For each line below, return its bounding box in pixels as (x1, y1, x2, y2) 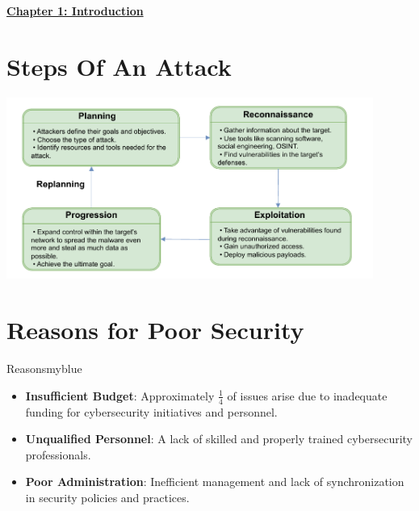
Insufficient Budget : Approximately (25, 387, 215, 404)
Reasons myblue (6, 360, 82, 377)
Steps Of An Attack (6, 49, 232, 82)
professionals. (25, 446, 91, 463)
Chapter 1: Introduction (6, 2, 144, 19)
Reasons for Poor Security (6, 313, 304, 346)
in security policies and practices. (25, 488, 190, 505)
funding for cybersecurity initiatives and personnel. (25, 403, 278, 420)
